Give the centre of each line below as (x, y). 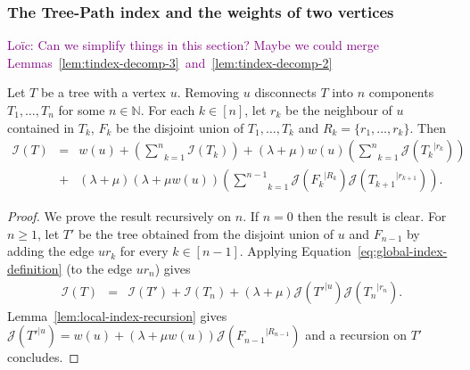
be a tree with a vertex (103, 92)
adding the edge (51, 251)
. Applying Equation (295, 251)
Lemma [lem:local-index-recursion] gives (117, 315)
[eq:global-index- (402, 251)
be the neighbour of (338, 110)
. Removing (208, 92)
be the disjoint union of (180, 127)
